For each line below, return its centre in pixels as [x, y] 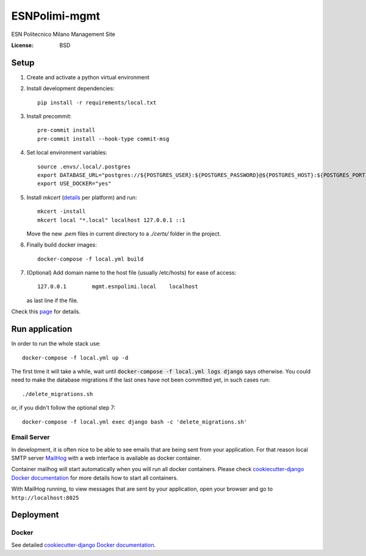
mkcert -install [62, 211]
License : [22, 45]
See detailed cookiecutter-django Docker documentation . [83, 545]
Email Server [30, 438]
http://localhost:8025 [45, 498]
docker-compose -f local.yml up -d [75, 358]
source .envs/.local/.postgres [84, 167]
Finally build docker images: [62, 245]
